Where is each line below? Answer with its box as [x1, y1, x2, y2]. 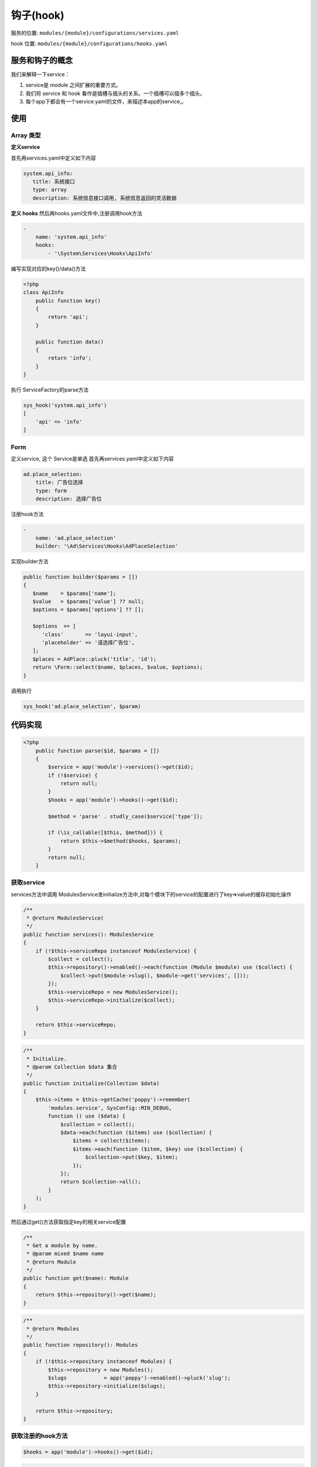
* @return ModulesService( [26, 915, 104, 921]
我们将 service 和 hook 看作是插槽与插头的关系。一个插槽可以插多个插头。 [25, 90, 205, 97]
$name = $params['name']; [32, 590, 117, 597]
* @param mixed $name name [26, 1250, 104, 1257]
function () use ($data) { [48, 1113, 126, 1120]
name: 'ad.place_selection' [35, 535, 117, 541]
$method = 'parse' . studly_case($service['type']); [48, 813, 203, 820]
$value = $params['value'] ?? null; [32, 599, 144, 605]
